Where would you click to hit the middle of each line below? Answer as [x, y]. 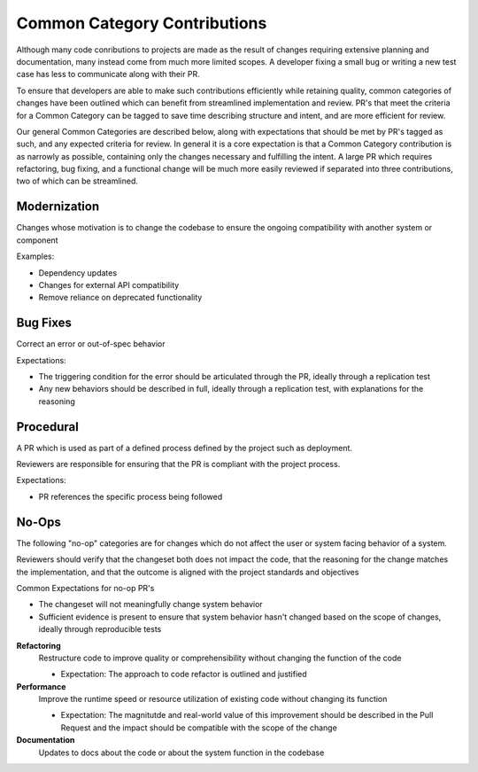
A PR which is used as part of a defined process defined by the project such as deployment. [185, 448]
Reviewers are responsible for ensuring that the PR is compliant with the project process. [178, 464]
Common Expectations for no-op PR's [85, 588]
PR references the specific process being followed [131, 496]
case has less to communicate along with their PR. [108, 74]
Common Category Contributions [142, 23]
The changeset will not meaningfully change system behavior [150, 604]
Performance [41, 686]
